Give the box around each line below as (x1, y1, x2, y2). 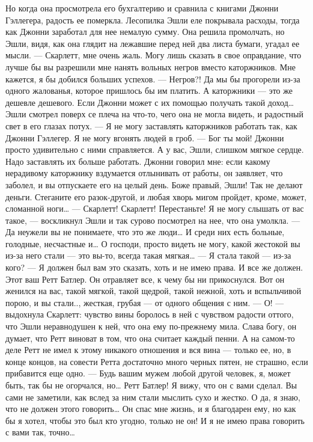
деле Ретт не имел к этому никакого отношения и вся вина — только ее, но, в (5, 343, 291, 356)
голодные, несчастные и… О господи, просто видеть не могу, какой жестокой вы (5, 237, 300, 250)
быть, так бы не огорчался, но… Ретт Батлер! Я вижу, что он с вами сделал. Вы (5, 379, 297, 391)
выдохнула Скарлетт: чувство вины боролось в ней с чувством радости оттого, (5, 308, 294, 321)
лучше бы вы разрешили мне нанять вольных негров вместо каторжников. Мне (5, 60, 296, 73)
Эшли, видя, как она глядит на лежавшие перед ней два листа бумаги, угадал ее (5, 37, 300, 49)
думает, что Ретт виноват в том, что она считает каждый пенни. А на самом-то (5, 331, 295, 344)
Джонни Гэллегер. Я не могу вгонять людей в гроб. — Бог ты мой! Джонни (5, 131, 284, 144)
